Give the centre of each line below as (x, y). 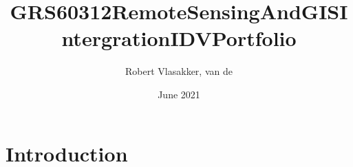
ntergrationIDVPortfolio (179, 38)
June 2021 (179, 94)
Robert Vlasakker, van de (179, 71)
